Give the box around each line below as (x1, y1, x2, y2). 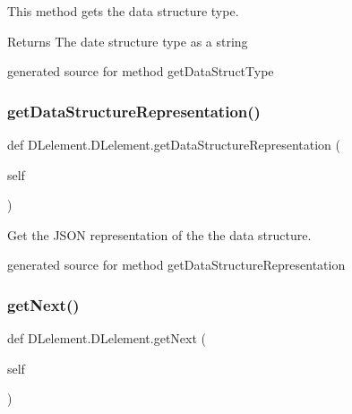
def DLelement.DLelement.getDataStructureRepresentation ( (7, 135, 340, 153)
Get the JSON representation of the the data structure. (7, 225, 312, 244)
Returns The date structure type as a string (7, 31, 248, 50)
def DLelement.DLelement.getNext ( (7, 329, 207, 348)
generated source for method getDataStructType (7, 62, 274, 81)
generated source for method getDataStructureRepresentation (7, 255, 346, 274)
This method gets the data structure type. (7, 2, 239, 20)
